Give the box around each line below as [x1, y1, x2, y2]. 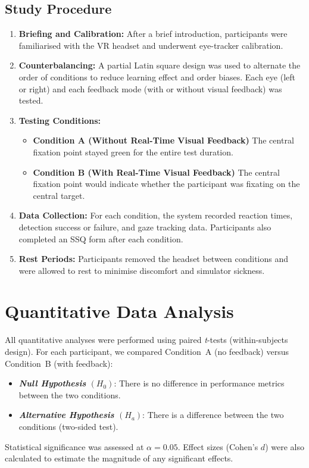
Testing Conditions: [18, 114, 101, 126]
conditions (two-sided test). [18, 420, 118, 432]
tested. [18, 94, 43, 107]
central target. [33, 189, 85, 201]
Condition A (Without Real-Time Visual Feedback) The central [33, 134, 294, 146]
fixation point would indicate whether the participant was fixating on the [33, 177, 300, 190]
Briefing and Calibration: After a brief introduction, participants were [18, 27, 288, 40]
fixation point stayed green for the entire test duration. [33, 145, 233, 158]
